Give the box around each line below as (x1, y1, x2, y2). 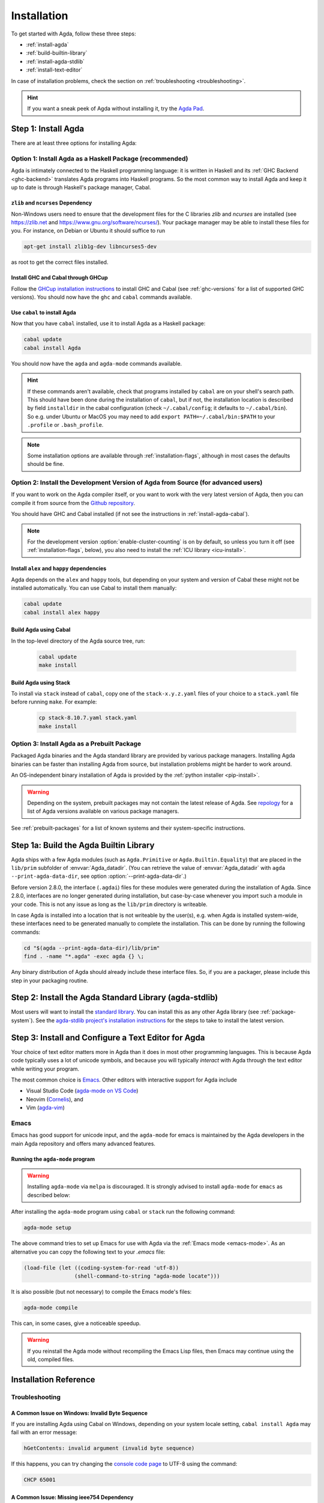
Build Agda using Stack (11, 679, 71, 686)
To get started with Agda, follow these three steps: (11, 30, 136, 37)
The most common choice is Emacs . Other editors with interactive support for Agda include (11, 1076, 237, 1083)
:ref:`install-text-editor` (26, 66, 83, 73)
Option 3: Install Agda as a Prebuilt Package (11, 739, 142, 748)
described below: (27, 1191, 70, 1199)
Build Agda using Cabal (11, 626, 71, 634)
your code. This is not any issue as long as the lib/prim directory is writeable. (11, 901, 208, 908)
